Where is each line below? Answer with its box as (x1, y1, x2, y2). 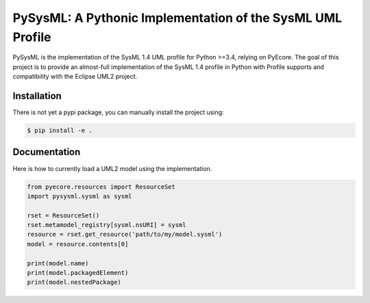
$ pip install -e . (27, 127, 92, 135)
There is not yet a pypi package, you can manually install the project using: (12, 108, 224, 116)
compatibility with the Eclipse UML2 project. (12, 73, 138, 81)
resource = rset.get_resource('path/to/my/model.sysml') (27, 230, 223, 239)
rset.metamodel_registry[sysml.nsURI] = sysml (27, 221, 186, 229)
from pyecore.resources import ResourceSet (27, 183, 176, 191)
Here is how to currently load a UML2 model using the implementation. (12, 164, 212, 172)
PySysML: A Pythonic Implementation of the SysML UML (12, 10, 343, 25)
